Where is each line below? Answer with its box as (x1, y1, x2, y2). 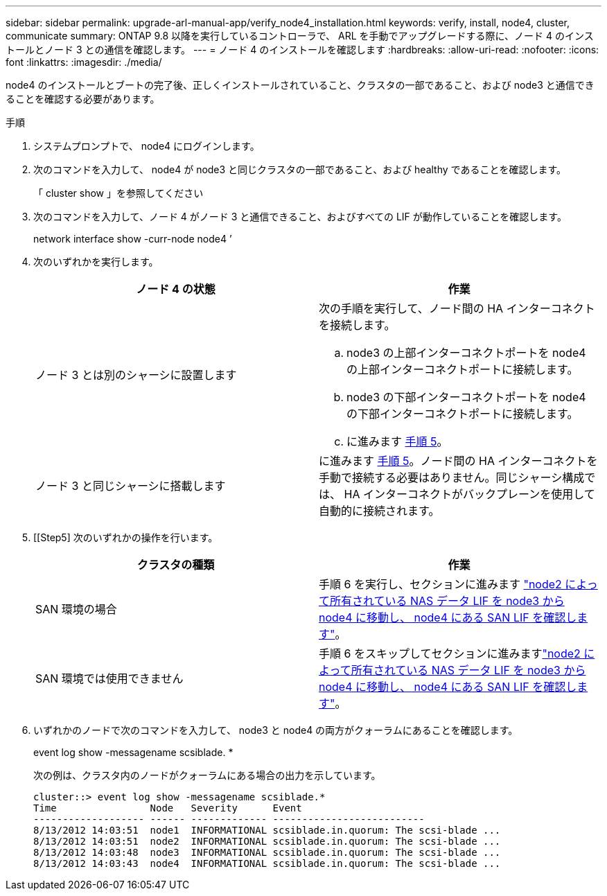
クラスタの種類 (137, 558, 215, 572)
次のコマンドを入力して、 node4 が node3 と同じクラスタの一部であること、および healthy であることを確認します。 (33, 164, 567, 175)
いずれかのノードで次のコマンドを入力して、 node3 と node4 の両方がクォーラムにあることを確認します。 (33, 724, 518, 736)
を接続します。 (319, 318, 396, 332)
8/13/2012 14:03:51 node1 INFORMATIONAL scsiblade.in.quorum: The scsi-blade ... (33, 825, 501, 836)
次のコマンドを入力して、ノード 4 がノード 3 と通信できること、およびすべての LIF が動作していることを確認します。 (33, 211, 567, 222)
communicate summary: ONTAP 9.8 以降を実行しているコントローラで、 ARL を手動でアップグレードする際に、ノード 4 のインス (6, 30, 594, 42)
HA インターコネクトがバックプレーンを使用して (344, 487, 595, 501)
